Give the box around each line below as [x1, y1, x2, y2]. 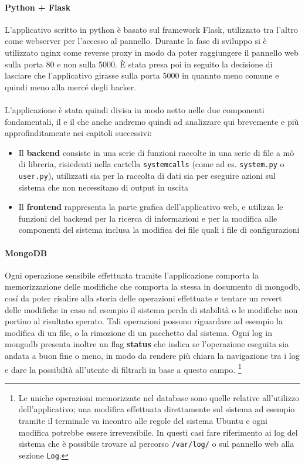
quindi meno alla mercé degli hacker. [5, 80, 137, 93]
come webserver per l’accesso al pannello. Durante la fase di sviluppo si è [5, 35, 267, 47]
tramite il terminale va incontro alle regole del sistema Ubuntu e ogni [18, 415, 267, 426]
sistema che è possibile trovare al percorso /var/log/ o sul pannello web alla [18, 437, 294, 450]
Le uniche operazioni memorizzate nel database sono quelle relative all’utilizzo [18, 391, 300, 403]
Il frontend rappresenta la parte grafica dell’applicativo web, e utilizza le [18, 201, 283, 213]
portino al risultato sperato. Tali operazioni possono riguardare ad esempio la [5, 315, 283, 327]
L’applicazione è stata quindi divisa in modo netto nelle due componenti [5, 103, 265, 116]
